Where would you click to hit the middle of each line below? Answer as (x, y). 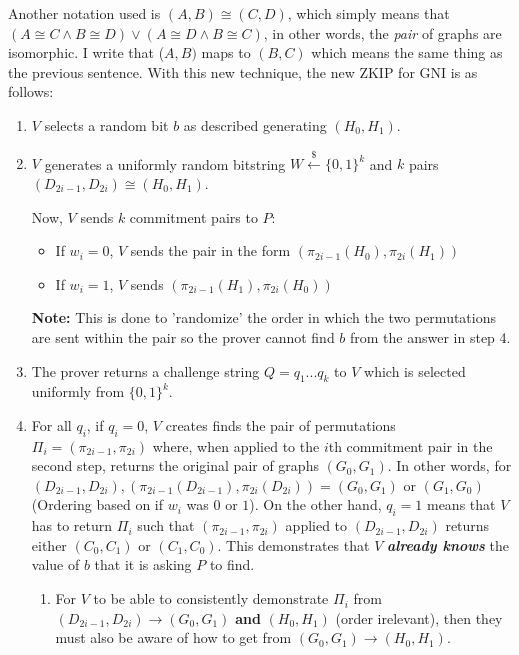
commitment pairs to (193, 216)
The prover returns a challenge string (145, 370)
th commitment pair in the (410, 445)
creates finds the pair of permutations (280, 424)
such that (166, 525)
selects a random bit (106, 124)
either (49, 544)
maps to (226, 52)
